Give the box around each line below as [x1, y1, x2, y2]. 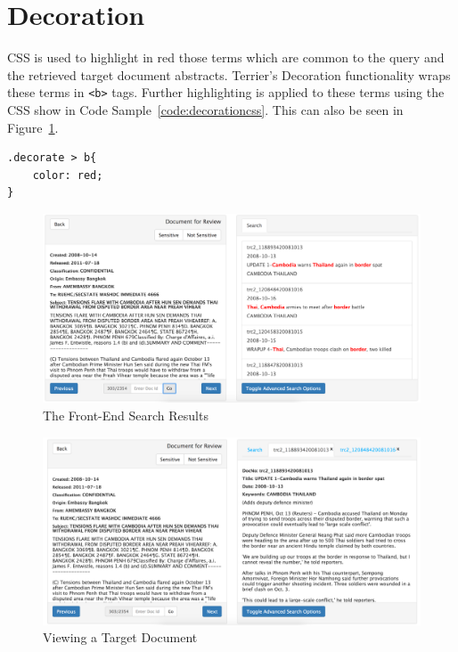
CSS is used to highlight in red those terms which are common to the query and [7, 48, 445, 67]
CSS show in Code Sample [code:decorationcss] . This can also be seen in [7, 100, 404, 118]
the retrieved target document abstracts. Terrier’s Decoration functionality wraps [7, 65, 451, 84]
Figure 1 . [7, 118, 59, 136]
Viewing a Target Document [43, 628, 198, 647]
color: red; [32, 168, 103, 182]
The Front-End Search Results [43, 405, 209, 424]
